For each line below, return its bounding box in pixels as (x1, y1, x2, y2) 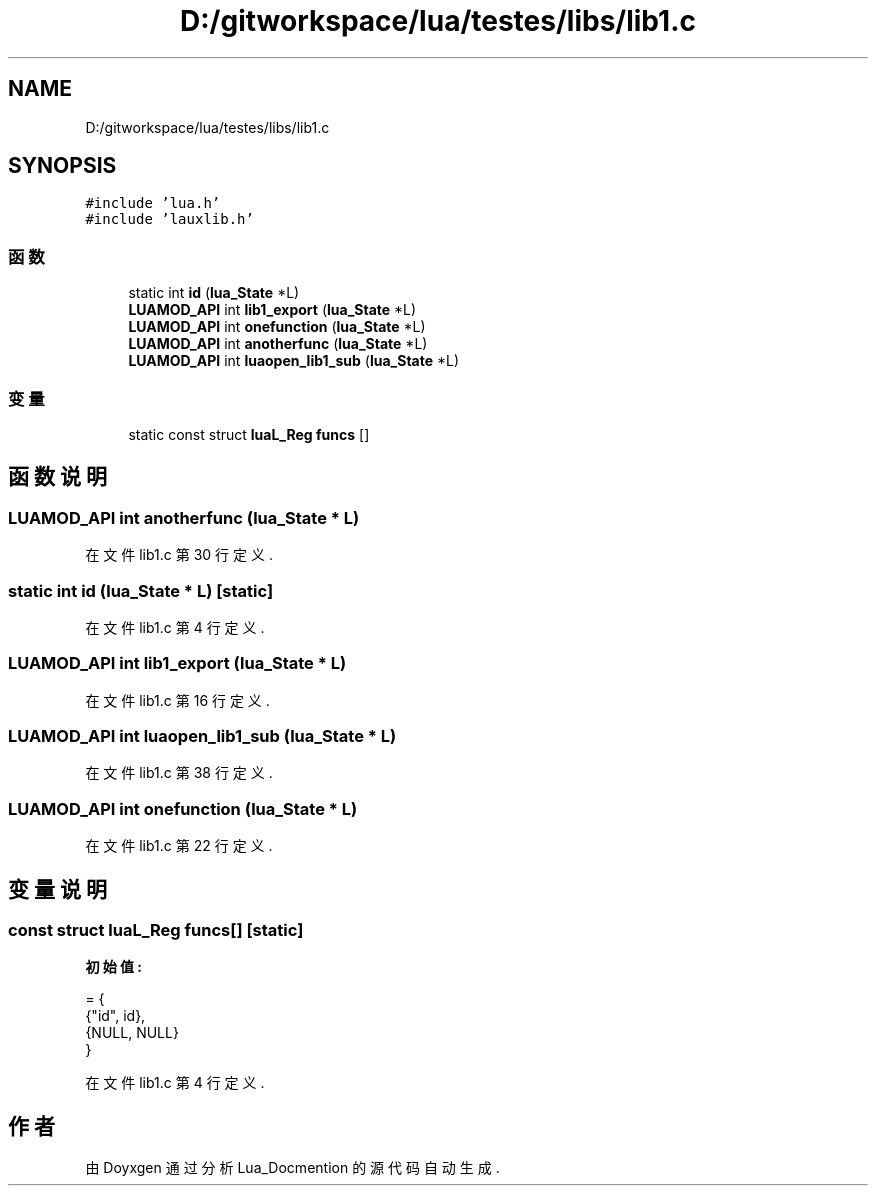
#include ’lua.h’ (85, 195, 221, 212)
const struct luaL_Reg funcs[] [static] (8, 920, 304, 940)
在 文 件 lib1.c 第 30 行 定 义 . (85, 546, 273, 564)
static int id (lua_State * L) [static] (8, 580, 274, 601)
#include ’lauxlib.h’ (85, 211, 254, 228)
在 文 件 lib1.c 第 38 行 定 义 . (85, 764, 273, 782)
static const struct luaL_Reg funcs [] (128, 425, 370, 443)
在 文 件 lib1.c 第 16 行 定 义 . (85, 691, 270, 709)
